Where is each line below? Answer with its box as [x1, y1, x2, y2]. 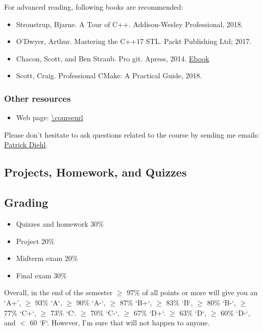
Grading [4, 194, 49, 210]
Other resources [4, 92, 71, 104]
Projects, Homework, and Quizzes [4, 164, 187, 180]
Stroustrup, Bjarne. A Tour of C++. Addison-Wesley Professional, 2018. [16, 18, 243, 29]
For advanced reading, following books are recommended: [4, 2, 183, 12]
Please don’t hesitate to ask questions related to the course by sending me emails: [4, 129, 260, 140]
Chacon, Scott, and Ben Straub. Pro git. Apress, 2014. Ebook [16, 53, 209, 63]
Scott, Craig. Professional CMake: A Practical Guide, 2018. [16, 70, 202, 81]
